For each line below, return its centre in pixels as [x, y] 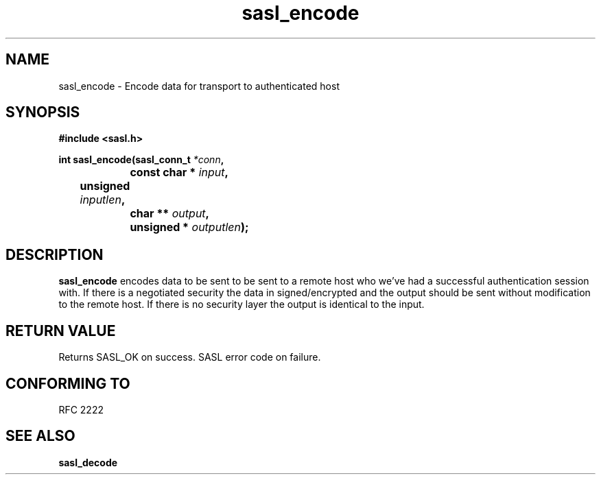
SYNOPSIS [43, 112]
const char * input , [179, 172]
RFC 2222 [81, 409]
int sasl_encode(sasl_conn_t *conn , [141, 160]
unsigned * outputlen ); [189, 227]
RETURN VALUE [61, 331]
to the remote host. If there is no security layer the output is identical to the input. [241, 304]
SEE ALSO [40, 436]
